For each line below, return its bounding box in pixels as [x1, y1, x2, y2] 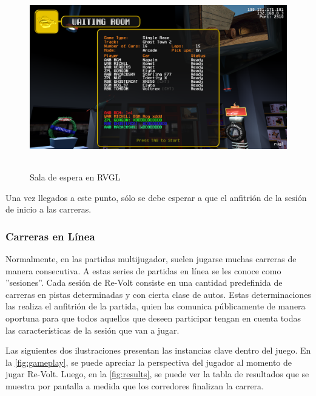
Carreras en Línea [5, 228, 95, 243]
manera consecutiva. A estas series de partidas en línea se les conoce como [5, 264, 281, 277]
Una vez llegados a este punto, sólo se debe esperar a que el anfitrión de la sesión [5, 191, 307, 203]
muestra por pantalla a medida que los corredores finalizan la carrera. [5, 379, 264, 392]
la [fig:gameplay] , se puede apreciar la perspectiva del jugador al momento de [5, 355, 292, 368]
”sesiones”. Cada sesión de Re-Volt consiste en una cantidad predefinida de [5, 276, 283, 289]
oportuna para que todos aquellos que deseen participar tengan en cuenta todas [5, 311, 301, 324]
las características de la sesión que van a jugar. [5, 323, 180, 336]
